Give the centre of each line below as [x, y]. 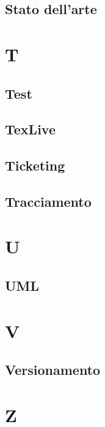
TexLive [30, 129]
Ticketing [35, 165]
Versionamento [53, 370]
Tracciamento [48, 201]
